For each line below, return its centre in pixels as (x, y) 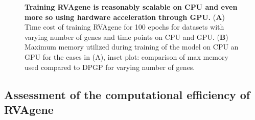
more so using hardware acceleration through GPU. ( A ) (125, 17)
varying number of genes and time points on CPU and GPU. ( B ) (126, 37)
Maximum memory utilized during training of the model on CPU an (132, 47)
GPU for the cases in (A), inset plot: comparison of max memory (126, 56)
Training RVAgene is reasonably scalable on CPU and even (131, 7)
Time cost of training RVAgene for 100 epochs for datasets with (124, 27)
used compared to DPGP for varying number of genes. (110, 67)
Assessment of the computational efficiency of (127, 94)
